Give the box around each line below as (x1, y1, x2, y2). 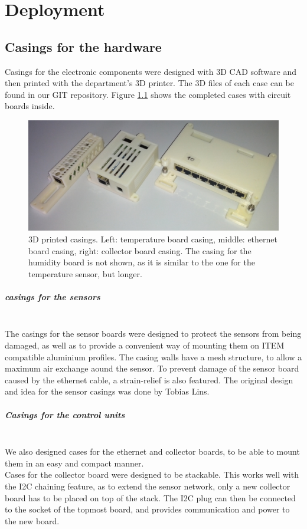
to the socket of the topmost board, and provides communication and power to (5, 503, 290, 515)
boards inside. (5, 100, 55, 112)
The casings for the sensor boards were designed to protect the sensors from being (5, 327, 302, 340)
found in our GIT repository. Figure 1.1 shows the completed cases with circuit (5, 88, 291, 100)
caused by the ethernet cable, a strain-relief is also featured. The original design (5, 373, 293, 386)
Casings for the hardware (5, 37, 162, 55)
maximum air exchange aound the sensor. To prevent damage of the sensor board (5, 362, 299, 374)
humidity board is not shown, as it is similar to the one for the (28, 256, 255, 268)
